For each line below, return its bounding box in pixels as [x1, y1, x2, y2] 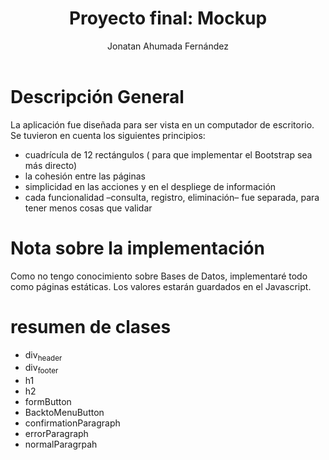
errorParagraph [24, 428, 89, 440]
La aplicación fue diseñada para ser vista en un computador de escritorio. [10, 118, 315, 131]
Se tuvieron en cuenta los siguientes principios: [10, 129, 206, 141]
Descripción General [10, 85, 185, 108]
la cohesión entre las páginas [24, 170, 147, 182]
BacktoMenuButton [24, 407, 105, 419]
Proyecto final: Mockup [68, 7, 268, 30]
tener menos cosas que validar [24, 202, 153, 214]
